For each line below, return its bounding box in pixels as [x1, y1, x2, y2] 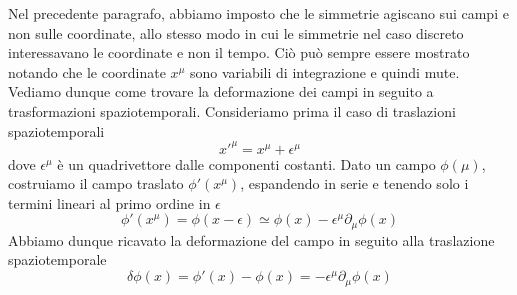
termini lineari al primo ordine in [8, 192, 211, 213]
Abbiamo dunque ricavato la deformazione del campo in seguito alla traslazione [8, 229, 495, 250]
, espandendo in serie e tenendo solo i [240, 173, 469, 194]
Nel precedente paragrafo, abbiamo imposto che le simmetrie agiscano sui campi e [8, 3, 509, 23]
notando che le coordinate [8, 61, 166, 82]
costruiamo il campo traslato [8, 173, 184, 194]
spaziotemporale [8, 249, 107, 270]
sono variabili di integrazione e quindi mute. [189, 61, 460, 82]
